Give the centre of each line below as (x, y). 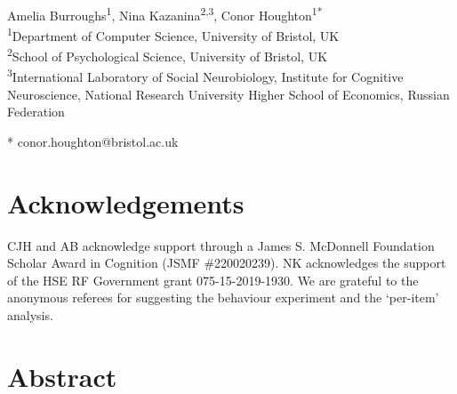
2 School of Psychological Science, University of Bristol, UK (168, 55)
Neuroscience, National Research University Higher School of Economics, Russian (228, 94)
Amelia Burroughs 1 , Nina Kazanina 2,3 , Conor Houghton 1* (165, 13)
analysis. (30, 314)
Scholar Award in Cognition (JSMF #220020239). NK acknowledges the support (227, 263)
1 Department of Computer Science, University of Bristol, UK (173, 34)
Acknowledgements (126, 202)
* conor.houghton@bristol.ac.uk (93, 141)
